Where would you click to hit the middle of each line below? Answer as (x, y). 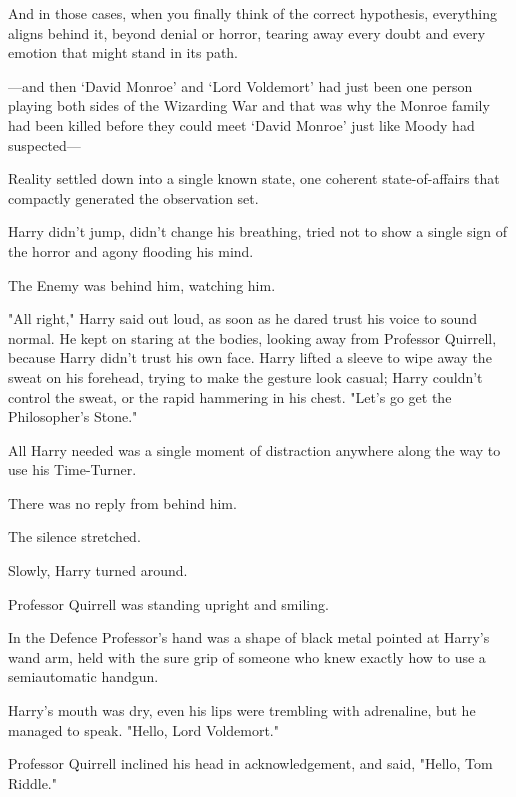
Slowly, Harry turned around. (98, 570)
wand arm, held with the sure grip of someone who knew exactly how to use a (247, 656)
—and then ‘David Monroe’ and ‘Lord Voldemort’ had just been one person (240, 85)
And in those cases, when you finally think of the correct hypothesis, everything (252, 13)
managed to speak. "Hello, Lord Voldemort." (143, 729)
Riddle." (32, 782)
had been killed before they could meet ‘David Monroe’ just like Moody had (241, 124)
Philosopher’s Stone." (73, 416)
